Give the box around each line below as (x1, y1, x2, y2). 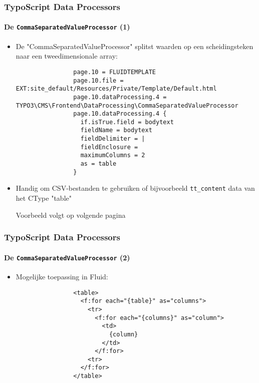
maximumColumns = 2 (80, 152, 145, 159)
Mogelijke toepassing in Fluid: (16, 271, 108, 281)
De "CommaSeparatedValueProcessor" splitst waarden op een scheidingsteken (16, 41, 253, 51)
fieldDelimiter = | (80, 135, 145, 143)
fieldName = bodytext (80, 127, 152, 134)
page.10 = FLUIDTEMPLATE (73, 68, 156, 76)
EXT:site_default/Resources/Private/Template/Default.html (16, 85, 217, 93)
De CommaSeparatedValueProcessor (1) (4, 22, 130, 32)
